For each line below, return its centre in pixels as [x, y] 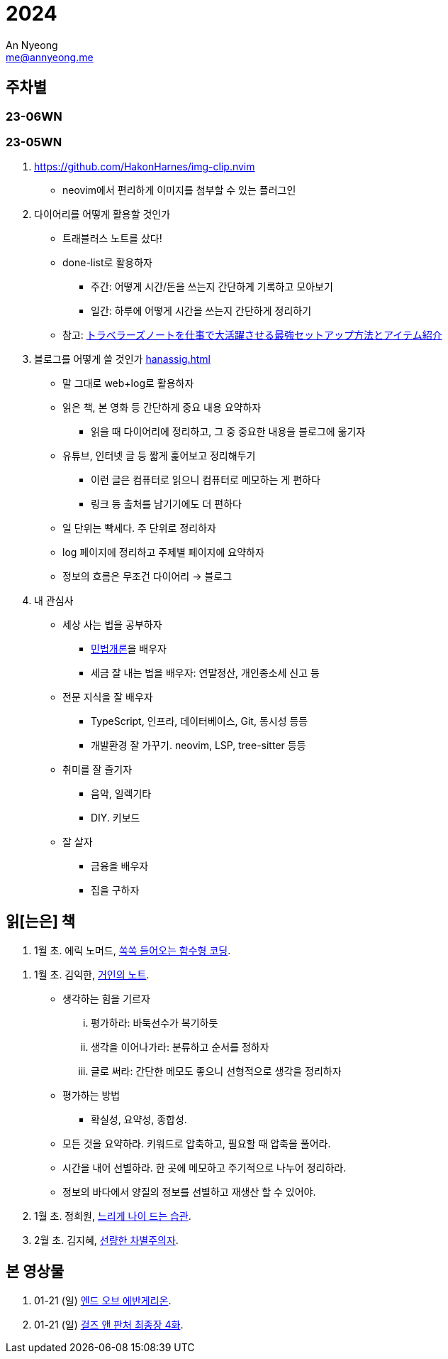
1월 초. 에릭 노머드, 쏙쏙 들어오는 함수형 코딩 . [133, 951]
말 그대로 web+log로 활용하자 [128, 383]
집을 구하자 [115, 890]
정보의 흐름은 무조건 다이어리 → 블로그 [147, 577]
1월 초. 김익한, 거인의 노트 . [92, 975]
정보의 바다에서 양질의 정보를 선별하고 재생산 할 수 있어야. [189, 1192]
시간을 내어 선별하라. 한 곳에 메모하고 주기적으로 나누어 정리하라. [205, 1168]
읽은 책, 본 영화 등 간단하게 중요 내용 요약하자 [162, 408]
